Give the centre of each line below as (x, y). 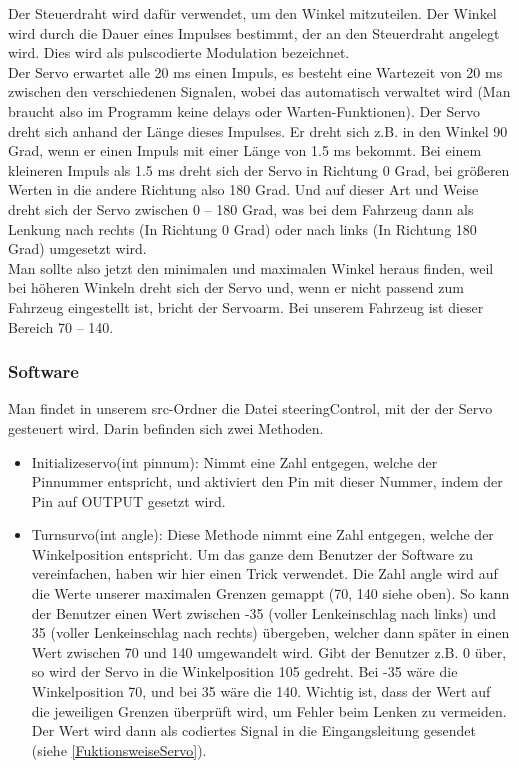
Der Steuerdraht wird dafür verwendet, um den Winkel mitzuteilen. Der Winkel (252, 13)
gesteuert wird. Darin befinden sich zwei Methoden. (166, 427)
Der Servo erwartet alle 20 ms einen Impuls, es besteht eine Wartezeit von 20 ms (255, 71)
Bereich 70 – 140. (61, 326)
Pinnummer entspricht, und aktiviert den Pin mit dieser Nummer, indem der (267, 481)
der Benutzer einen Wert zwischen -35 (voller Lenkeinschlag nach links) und (264, 612)
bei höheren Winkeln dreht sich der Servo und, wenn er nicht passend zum (236, 287)
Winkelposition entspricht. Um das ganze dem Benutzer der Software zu (252, 553)
